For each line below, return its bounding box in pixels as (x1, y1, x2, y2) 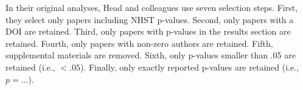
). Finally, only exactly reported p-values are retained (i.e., (80, 60, 299, 73)
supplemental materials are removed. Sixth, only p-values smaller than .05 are (5, 49, 296, 61)
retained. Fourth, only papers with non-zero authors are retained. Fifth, (5, 36, 273, 49)
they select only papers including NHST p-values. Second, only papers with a (5, 13, 294, 26)
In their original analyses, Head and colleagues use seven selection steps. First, (5, 1, 298, 13)
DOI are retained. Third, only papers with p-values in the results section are (5, 25, 291, 38)
